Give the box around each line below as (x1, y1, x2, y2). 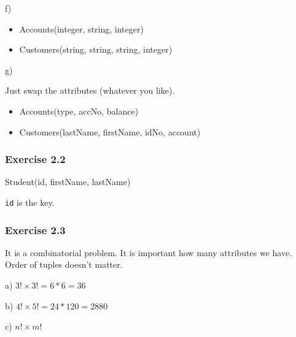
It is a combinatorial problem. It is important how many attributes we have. (5, 246, 292, 259)
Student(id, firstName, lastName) (5, 175, 131, 188)
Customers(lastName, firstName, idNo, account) (19, 125, 201, 138)
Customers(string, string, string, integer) (19, 43, 173, 56)
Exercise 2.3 (5, 222, 66, 237)
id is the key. (5, 195, 55, 208)
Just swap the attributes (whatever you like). (5, 84, 175, 97)
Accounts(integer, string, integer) (19, 22, 144, 35)
